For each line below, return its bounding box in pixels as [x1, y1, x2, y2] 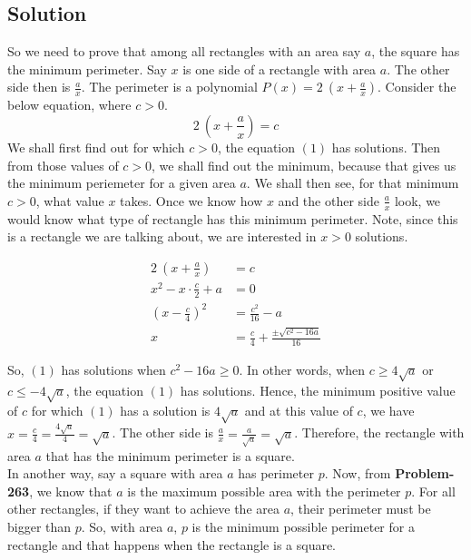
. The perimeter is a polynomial [81, 77, 258, 96]
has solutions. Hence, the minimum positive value [180, 380, 456, 399]
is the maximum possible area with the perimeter [127, 481, 401, 500]
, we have [362, 401, 415, 420]
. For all [411, 481, 456, 500]
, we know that [29, 481, 113, 500]
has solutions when [61, 359, 166, 378]
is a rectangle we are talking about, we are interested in [7, 227, 317, 246]
